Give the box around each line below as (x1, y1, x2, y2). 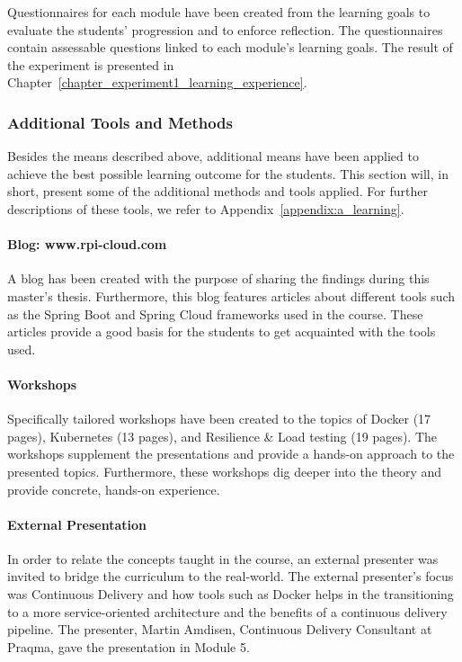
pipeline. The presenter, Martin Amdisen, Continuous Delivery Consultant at (7, 620, 432, 639)
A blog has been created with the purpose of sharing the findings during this (7, 269, 430, 288)
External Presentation (7, 514, 147, 533)
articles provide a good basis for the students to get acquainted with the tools (7, 322, 436, 341)
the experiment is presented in (7, 55, 174, 74)
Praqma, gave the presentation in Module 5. (7, 637, 250, 656)
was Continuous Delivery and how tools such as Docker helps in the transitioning (7, 585, 454, 604)
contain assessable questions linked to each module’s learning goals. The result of (7, 38, 453, 57)
